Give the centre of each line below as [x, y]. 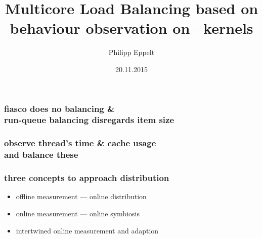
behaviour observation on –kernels [132, 28]
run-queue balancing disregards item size [89, 120]
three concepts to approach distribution [87, 178]
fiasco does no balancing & [59, 108]
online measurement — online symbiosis [78, 213]
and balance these [41, 155]
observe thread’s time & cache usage [80, 143]
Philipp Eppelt [132, 52]
